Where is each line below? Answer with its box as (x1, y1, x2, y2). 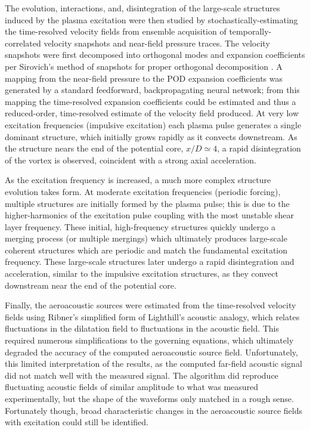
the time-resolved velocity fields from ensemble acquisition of (5, 25, 227, 38)
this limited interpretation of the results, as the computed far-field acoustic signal (5, 357, 302, 370)
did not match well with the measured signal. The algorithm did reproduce (5, 369, 278, 381)
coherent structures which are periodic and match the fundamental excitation (5, 243, 288, 256)
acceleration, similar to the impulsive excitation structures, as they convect (5, 267, 279, 280)
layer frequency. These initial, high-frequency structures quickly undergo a (5, 220, 275, 233)
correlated (5, 36, 41, 49)
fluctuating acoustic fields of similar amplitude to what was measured (5, 380, 259, 393)
